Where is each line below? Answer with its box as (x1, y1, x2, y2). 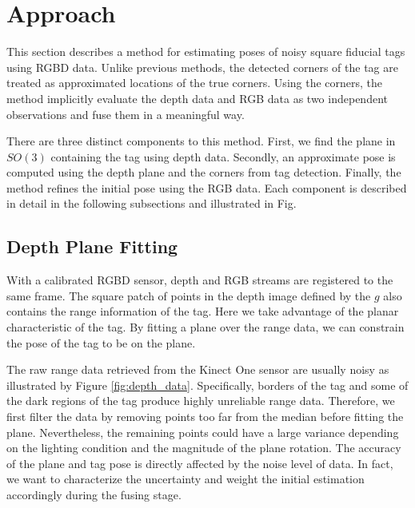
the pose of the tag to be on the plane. (6, 334, 196, 351)
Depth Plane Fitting (6, 234, 178, 259)
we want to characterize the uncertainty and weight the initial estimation (6, 470, 365, 487)
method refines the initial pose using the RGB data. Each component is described (6, 179, 407, 196)
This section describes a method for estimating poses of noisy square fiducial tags (6, 43, 405, 60)
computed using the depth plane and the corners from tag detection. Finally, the (6, 164, 401, 181)
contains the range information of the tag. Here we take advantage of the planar (6, 303, 399, 319)
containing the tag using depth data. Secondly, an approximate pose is (50, 148, 396, 165)
